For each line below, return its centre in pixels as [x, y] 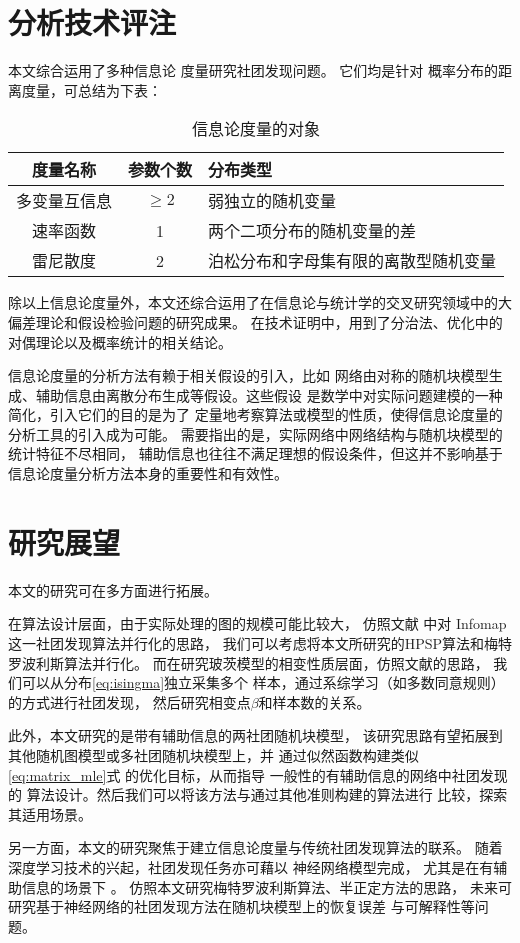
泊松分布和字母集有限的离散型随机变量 [352, 261]
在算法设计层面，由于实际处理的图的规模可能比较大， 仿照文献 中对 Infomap [257, 623]
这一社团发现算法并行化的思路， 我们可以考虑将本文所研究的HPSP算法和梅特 [260, 642]
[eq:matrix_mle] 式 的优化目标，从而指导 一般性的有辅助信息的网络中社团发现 [258, 774]
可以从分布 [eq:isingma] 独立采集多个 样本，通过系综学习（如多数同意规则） [263, 682]
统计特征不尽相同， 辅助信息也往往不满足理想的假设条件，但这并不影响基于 [255, 453]
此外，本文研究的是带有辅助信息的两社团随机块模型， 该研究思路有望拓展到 [255, 735]
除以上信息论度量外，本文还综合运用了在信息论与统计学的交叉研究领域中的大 [260, 302]
